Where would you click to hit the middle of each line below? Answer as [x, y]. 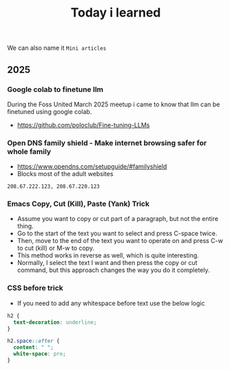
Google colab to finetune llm [55, 89]
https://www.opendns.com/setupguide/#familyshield [92, 166]
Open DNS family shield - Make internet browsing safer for [107, 143]
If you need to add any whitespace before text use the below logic [111, 303]
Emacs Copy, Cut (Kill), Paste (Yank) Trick [79, 204]
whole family [29, 151]
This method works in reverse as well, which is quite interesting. [108, 255]
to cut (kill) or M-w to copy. [56, 248]
